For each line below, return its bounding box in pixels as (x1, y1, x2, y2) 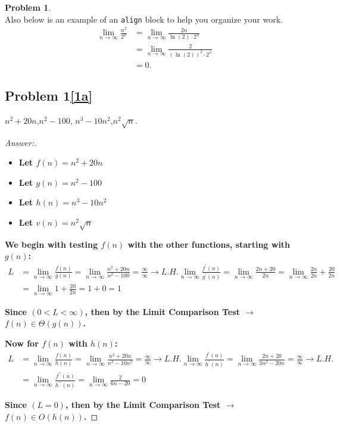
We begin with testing (5, 238, 98, 250)
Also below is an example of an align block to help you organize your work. (5, 13, 283, 25)
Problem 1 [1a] (5, 86, 93, 105)
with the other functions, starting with (127, 238, 291, 250)
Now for (5, 336, 39, 349)
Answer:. (5, 136, 37, 148)
